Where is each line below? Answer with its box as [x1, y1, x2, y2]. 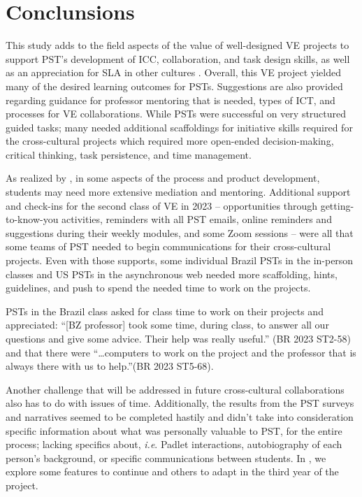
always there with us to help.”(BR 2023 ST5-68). [6, 359, 214, 373]
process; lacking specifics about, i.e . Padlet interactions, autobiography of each [6, 437, 342, 452]
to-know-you [6, 212, 59, 226]
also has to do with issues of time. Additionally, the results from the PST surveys [6, 396, 354, 410]
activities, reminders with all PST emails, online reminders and [61, 212, 332, 226]
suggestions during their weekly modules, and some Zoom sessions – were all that [6, 225, 354, 240]
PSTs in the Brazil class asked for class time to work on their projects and [6, 303, 324, 318]
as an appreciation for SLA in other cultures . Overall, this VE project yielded [6, 65, 342, 80]
